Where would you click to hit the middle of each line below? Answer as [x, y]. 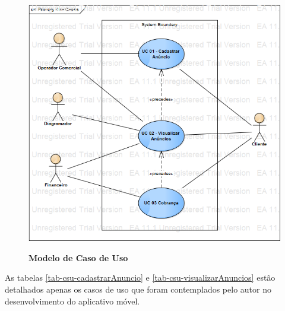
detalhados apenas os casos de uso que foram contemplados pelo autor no [138, 289]
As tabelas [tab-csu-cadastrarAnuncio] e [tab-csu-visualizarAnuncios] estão [140, 277]
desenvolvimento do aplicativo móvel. [72, 301]
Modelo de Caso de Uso [78, 257]
